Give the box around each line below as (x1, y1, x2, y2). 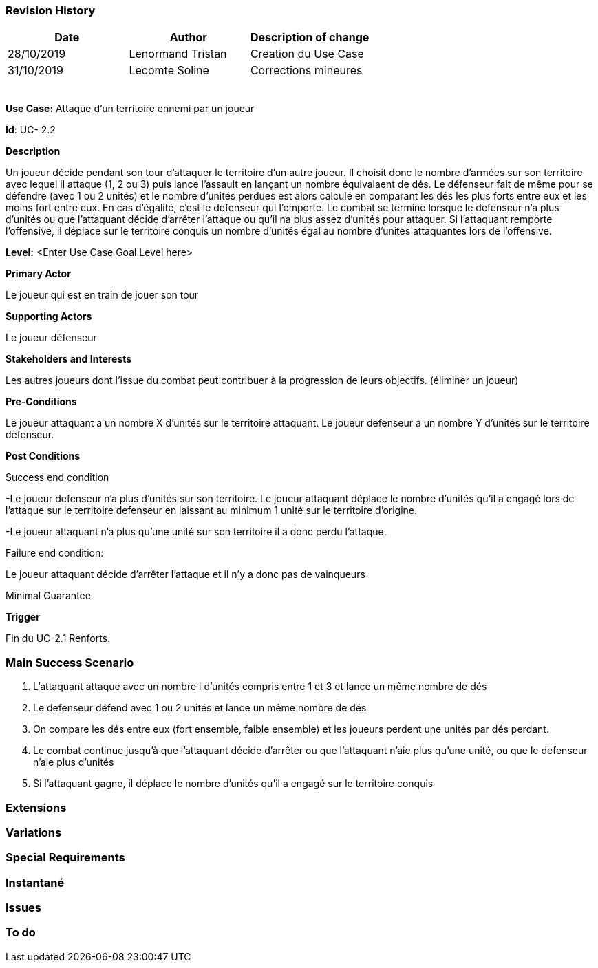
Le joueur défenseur (6, 332, 97, 344)
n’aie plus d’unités (33, 756, 114, 768)
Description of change (250, 30, 370, 45)
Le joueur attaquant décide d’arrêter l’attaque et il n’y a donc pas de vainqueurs (6, 568, 365, 581)
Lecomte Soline (129, 63, 209, 78)
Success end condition (6, 471, 109, 484)
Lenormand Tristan (129, 47, 227, 61)
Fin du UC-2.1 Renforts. (6, 632, 111, 645)
